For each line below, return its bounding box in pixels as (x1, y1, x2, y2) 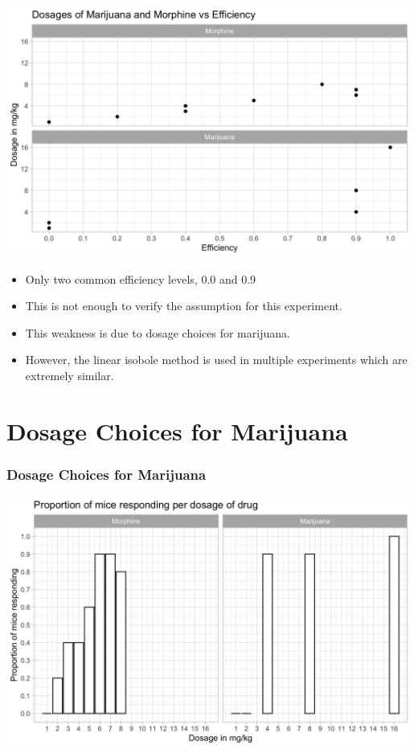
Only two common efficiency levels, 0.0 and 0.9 (25, 270, 256, 287)
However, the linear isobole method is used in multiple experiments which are (25, 351, 408, 368)
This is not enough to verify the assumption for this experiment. (25, 297, 342, 314)
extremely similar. (25, 367, 114, 384)
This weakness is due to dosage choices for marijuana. (25, 324, 290, 341)
